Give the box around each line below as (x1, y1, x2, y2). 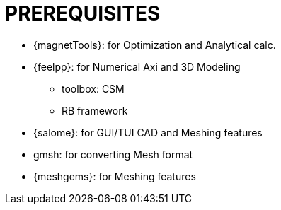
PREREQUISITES (5, 1, 161, 25)
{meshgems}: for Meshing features (33, 170, 196, 182)
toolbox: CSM (62, 82, 125, 95)
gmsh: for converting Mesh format (33, 148, 193, 161)
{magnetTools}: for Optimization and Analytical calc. (33, 38, 276, 51)
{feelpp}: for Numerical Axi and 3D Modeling (33, 60, 241, 73)
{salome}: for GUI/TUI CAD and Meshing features (33, 126, 263, 139)
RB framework (62, 104, 128, 117)
